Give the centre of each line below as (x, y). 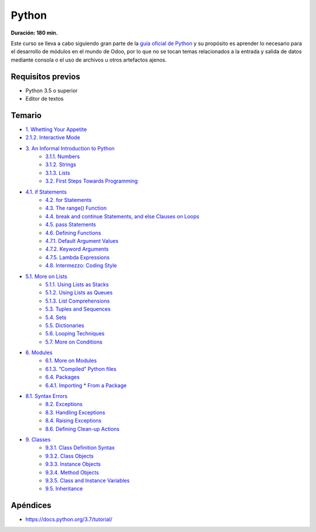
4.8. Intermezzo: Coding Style (81, 266)
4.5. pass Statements (71, 225)
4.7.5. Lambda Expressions (78, 257)
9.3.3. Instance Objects (73, 464)
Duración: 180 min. (34, 33)
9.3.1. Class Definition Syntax (80, 448)
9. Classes (38, 440)
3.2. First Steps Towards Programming (92, 181)
